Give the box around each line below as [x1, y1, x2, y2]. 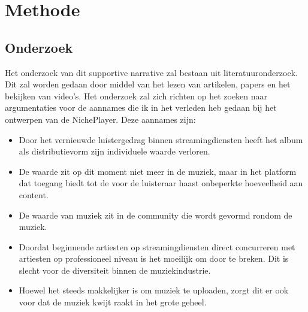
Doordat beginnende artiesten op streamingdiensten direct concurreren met [19, 240, 295, 253]
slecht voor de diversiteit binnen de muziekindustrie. [19, 263, 211, 276]
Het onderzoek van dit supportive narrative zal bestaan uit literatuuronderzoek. [5, 66, 298, 78]
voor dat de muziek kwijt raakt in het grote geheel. [19, 296, 207, 308]
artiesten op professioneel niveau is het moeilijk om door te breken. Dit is [19, 252, 289, 265]
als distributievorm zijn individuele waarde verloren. [19, 145, 210, 157]
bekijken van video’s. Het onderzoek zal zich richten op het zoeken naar [5, 89, 268, 102]
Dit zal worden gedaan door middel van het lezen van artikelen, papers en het [5, 78, 291, 90]
